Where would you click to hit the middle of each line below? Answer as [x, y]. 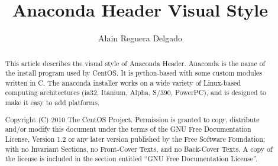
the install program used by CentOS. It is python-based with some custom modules [133, 73]
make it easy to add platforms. [52, 102]
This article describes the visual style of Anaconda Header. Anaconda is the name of [135, 63]
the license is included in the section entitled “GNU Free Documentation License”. [131, 159]
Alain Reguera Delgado [140, 38]
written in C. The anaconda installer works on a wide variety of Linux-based [123, 82]
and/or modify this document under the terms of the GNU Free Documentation [128, 129]
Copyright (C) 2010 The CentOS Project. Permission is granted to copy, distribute [132, 119]
